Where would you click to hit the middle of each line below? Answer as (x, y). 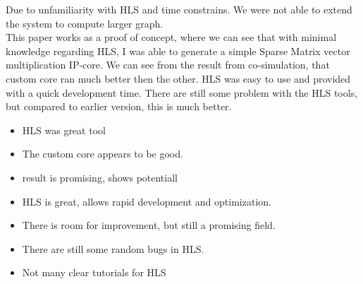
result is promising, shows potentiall (100, 177)
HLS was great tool (64, 130)
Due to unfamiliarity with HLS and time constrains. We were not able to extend (179, 9)
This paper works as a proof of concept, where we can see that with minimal (171, 37)
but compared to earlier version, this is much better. (119, 106)
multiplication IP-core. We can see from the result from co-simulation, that (168, 65)
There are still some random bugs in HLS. (113, 248)
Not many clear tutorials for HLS (94, 272)
